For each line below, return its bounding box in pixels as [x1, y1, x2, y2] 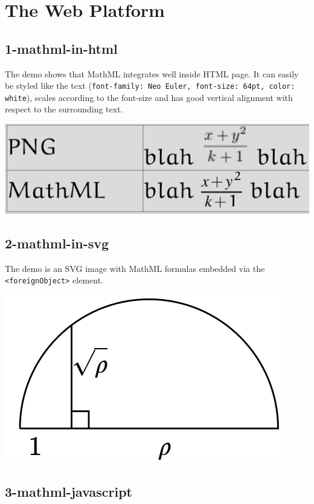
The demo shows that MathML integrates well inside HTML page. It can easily [5, 67, 299, 80]
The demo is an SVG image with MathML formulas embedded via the [5, 262, 265, 274]
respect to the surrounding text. [5, 103, 123, 115]
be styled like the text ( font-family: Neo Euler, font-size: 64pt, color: [5, 79, 295, 92]
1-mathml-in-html [5, 39, 118, 57]
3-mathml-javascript [5, 482, 132, 500]
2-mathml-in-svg [5, 233, 109, 252]
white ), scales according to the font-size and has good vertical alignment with [5, 91, 293, 103]
